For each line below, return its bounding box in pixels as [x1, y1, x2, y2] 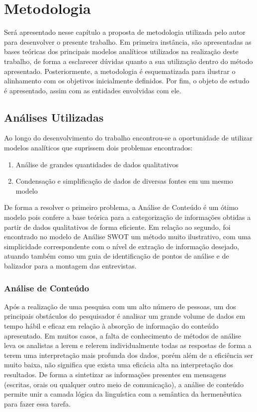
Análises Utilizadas [4, 109, 104, 125]
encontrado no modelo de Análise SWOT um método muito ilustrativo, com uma [4, 231, 251, 242]
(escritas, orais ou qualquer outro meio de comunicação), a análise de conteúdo [4, 379, 244, 389]
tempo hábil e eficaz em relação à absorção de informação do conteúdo [4, 321, 219, 331]
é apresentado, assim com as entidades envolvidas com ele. [4, 85, 181, 95]
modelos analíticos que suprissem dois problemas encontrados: [4, 142, 193, 153]
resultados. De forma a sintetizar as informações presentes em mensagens [4, 369, 226, 379]
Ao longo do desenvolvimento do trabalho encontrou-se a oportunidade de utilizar [4, 133, 253, 143]
